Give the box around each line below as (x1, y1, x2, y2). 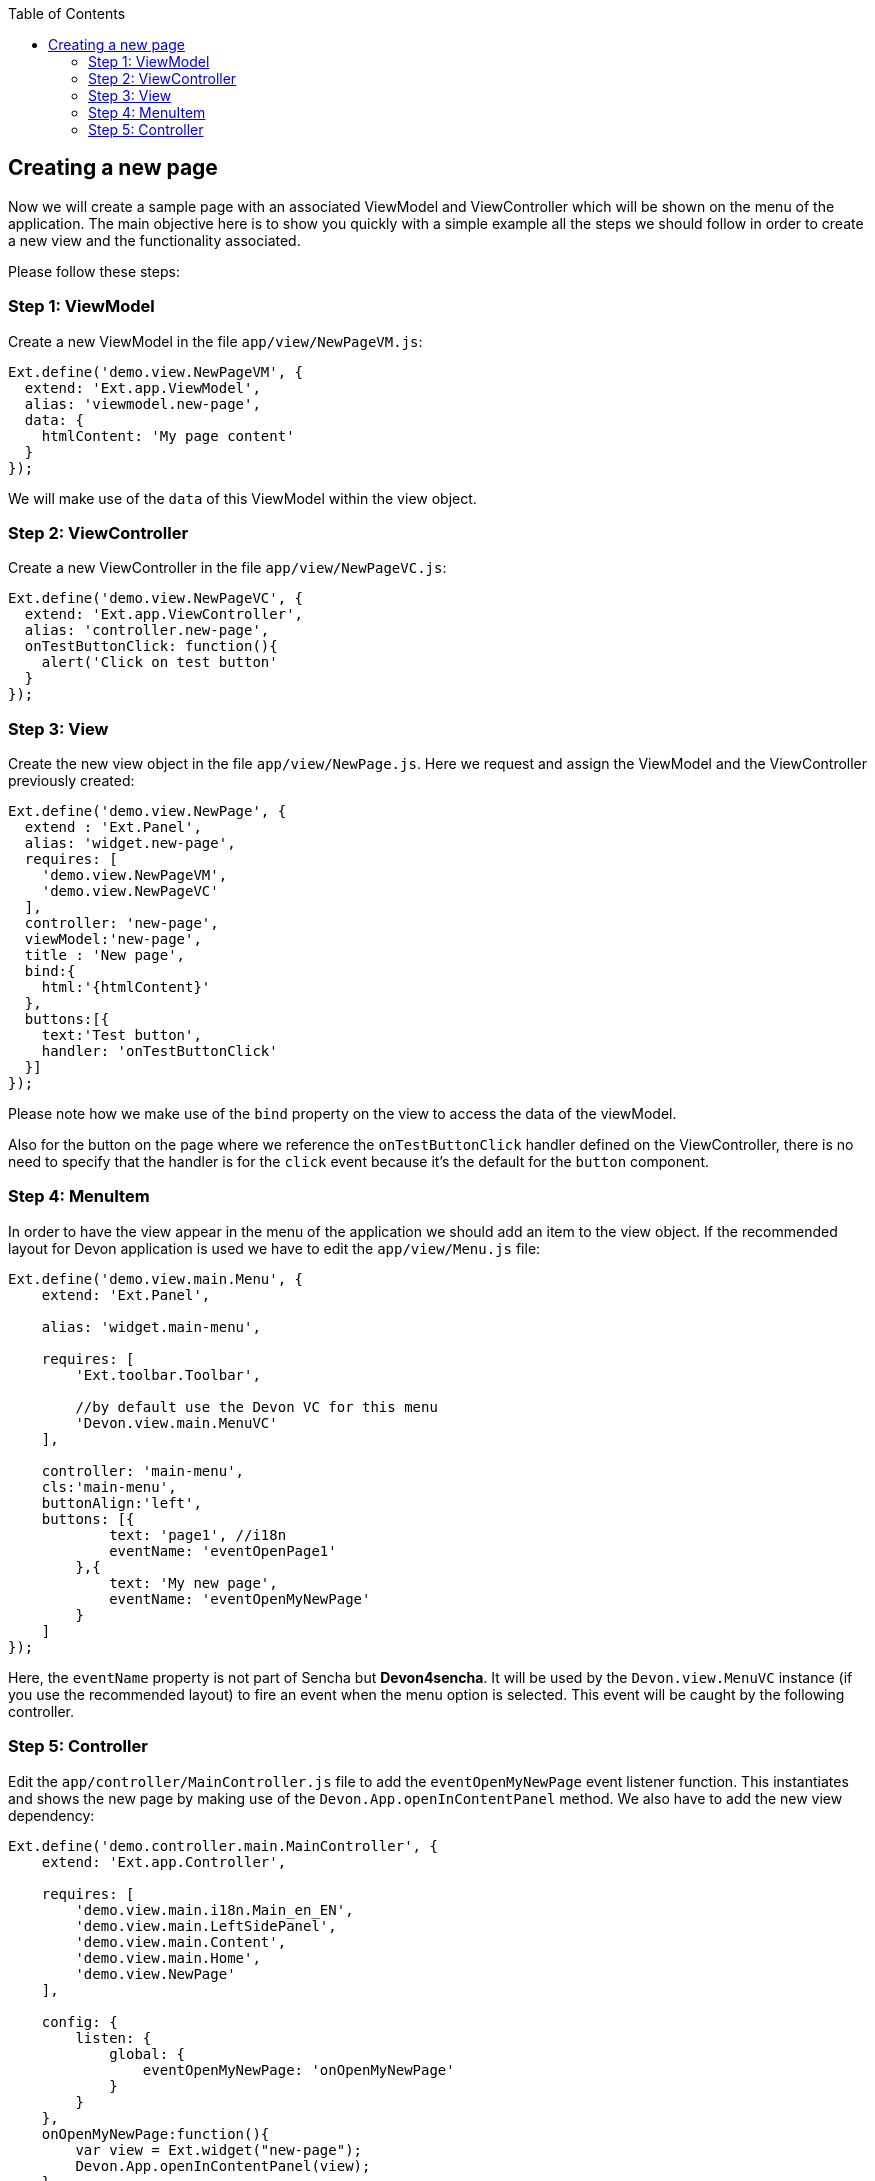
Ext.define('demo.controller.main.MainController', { (8, 1837, 438, 1854)
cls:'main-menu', (41, 1478, 177, 1495)
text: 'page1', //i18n (109, 1526, 287, 1543)
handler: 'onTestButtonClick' (41, 1043, 278, 1060)
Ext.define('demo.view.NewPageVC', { (8, 590, 304, 607)
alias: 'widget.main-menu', (41, 1318, 261, 1335)
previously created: (8, 772, 135, 790)
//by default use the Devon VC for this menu (75, 1398, 438, 1415)
